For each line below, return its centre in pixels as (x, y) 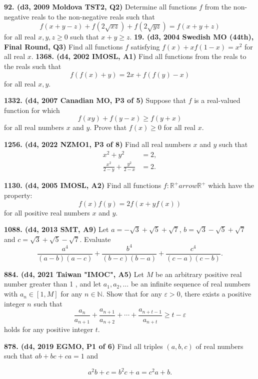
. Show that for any (132, 294)
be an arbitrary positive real (198, 274)
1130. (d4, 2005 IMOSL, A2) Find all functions (83, 185)
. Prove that (108, 127)
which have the (231, 185)
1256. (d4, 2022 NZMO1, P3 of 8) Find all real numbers (97, 144)
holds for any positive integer (48, 329)
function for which (32, 110)
